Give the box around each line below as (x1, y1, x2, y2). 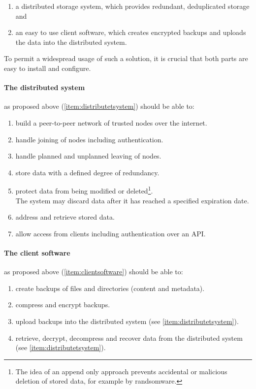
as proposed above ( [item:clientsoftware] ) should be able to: (4, 266, 183, 277)
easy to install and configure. (4, 63, 91, 73)
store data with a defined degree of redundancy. (15, 167, 160, 177)
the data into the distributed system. (15, 36, 127, 47)
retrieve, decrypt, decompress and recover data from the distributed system (15, 332, 243, 343)
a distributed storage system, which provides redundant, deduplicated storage (15, 1, 250, 11)
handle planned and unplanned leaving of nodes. (15, 151, 161, 161)
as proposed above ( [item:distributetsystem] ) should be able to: (4, 101, 194, 111)
